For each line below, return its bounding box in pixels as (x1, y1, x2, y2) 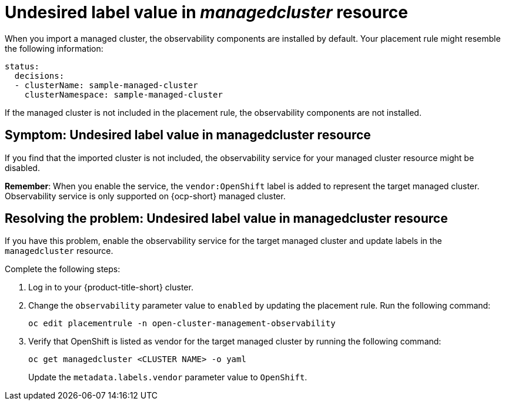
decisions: (14, 71, 65, 81)
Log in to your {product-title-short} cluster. (28, 282, 193, 293)
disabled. (5, 162, 40, 173)
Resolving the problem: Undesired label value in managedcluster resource (5, 211, 448, 226)
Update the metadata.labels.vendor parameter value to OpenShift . (28, 372, 307, 383)
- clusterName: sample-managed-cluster (14, 80, 198, 90)
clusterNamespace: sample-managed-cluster (24, 89, 223, 99)
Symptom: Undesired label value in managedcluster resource (5, 128, 371, 143)
